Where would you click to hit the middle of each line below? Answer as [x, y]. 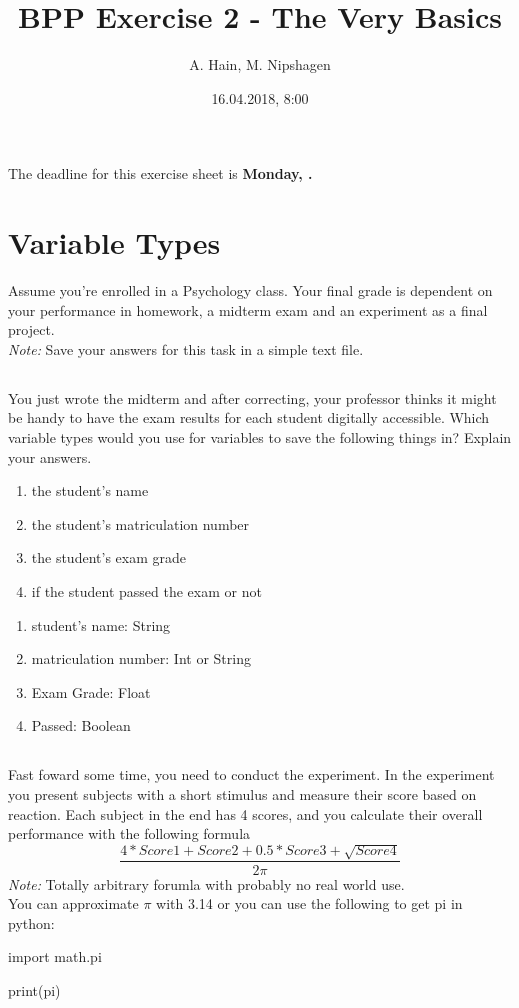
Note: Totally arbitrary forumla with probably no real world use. [206, 883]
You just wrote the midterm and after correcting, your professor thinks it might [252, 397]
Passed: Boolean [81, 725]
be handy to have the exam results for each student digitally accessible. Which [249, 417]
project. [31, 329]
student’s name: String [101, 624]
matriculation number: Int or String [141, 658]
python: [31, 922]
